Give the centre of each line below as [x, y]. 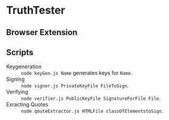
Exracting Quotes [27, 105]
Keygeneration [24, 67]
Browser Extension [42, 32]
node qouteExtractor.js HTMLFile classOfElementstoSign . [92, 111]
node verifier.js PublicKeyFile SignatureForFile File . [91, 98]
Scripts [20, 52]
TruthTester [36, 10]
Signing [15, 79]
